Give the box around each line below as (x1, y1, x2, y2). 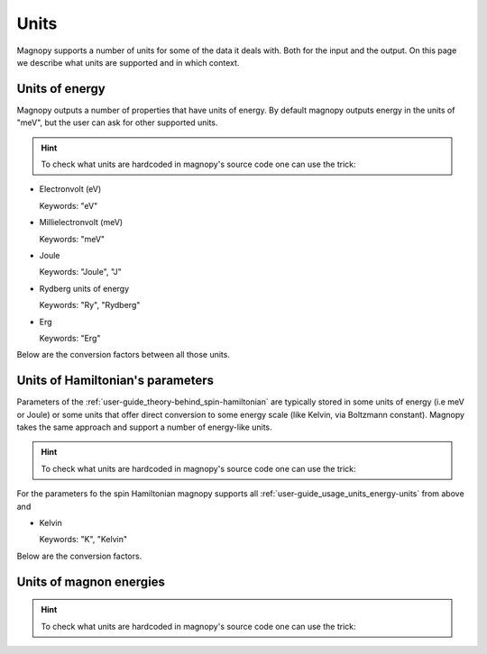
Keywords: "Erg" (39, 332, 101, 343)
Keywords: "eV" (39, 200, 98, 211)
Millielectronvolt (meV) (39, 217, 124, 228)
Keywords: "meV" (39, 233, 106, 244)
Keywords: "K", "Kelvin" (39, 534, 128, 545)
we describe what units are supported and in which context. (16, 57, 240, 68)
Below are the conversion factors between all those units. (16, 350, 230, 360)
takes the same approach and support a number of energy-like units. (16, 422, 272, 432)
